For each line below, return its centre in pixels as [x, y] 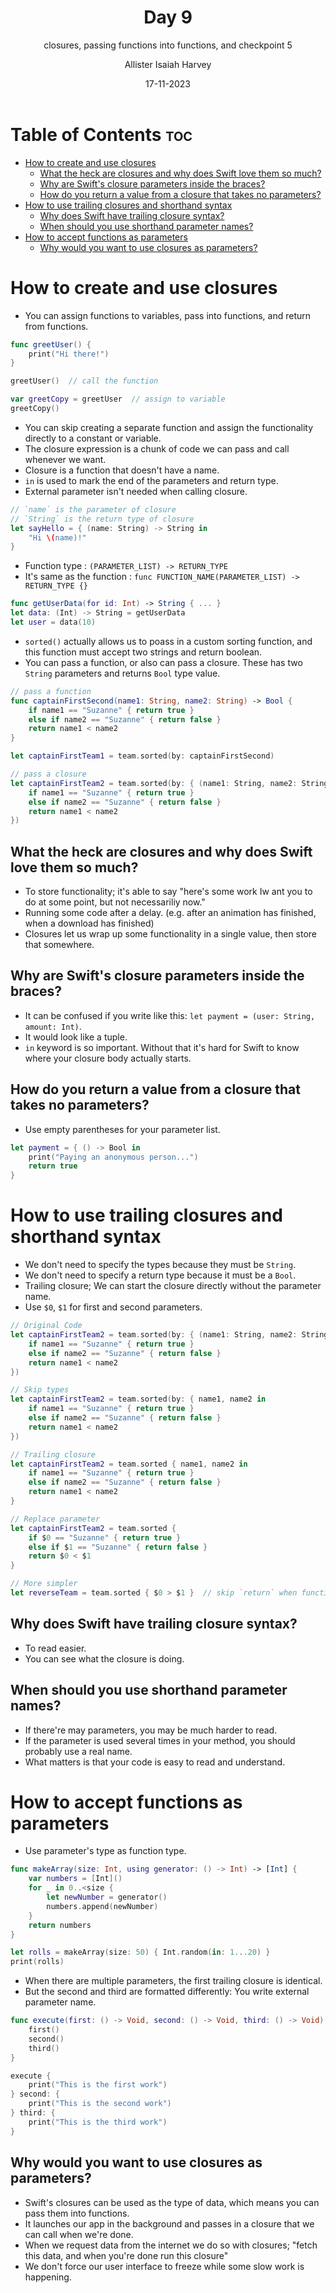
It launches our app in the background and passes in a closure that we [169, 2223]
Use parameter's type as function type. [105, 1851]
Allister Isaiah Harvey [168, 64]
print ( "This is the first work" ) [98, 2085]
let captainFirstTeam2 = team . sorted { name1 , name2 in [129, 1464]
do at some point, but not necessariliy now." [115, 902]
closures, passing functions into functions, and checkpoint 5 [168, 45]
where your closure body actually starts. [108, 1058]
